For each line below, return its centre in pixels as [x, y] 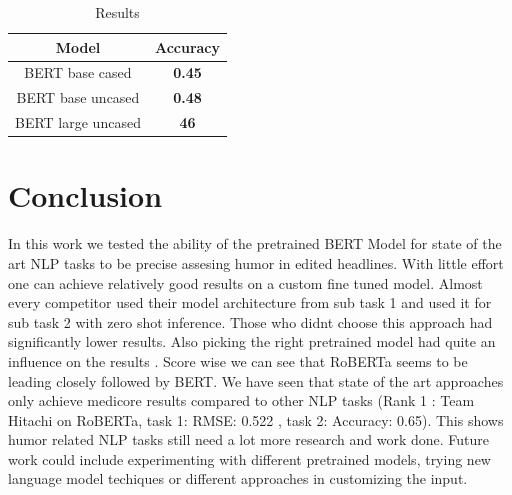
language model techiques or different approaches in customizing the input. [238, 478]
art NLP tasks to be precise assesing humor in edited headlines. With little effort [256, 262]
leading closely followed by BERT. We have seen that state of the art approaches [256, 380]
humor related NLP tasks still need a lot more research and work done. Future [249, 439]
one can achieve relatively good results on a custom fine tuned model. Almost [245, 282]
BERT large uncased [78, 122]
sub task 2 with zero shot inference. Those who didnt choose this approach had [250, 321]
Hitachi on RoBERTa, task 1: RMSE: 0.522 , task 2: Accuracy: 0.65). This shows [256, 419]
